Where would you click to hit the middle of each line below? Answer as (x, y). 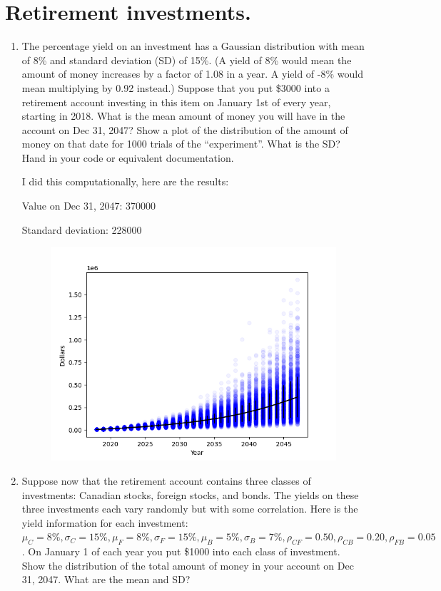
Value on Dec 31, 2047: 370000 (89, 206)
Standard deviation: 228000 (82, 229)
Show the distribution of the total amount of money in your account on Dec (188, 565)
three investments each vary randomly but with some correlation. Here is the (190, 509)
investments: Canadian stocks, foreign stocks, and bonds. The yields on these (190, 494)
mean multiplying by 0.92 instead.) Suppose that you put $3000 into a (176, 87)
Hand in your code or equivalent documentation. (128, 157)
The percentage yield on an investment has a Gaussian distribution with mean (193, 46)
